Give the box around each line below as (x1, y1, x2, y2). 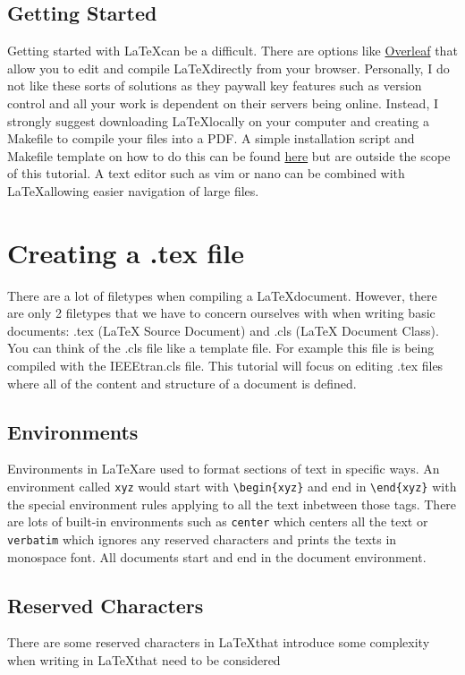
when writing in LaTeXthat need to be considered (7, 650, 281, 669)
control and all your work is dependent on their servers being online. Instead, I (7, 93, 439, 112)
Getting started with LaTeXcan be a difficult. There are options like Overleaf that (7, 41, 458, 60)
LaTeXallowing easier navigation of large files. (7, 181, 259, 200)
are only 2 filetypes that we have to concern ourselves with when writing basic (7, 303, 435, 322)
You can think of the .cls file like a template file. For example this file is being (7, 338, 435, 357)
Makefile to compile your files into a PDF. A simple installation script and (7, 129, 415, 148)
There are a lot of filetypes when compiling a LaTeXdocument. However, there (7, 286, 437, 304)
